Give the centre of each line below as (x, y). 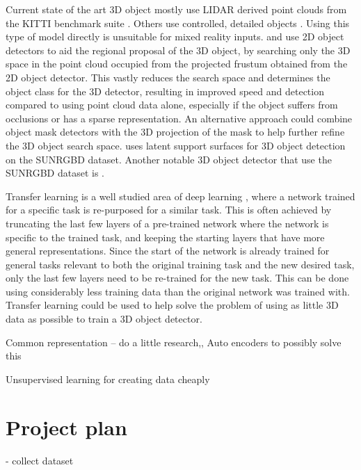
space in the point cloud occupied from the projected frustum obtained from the (177, 64)
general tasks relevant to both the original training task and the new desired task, (180, 264)
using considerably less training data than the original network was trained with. (178, 291)
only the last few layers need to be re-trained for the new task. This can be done (177, 278)
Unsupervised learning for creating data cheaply (108, 379)
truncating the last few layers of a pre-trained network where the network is (167, 223)
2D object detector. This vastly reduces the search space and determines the (168, 77)
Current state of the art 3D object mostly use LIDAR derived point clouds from (176, 9)
